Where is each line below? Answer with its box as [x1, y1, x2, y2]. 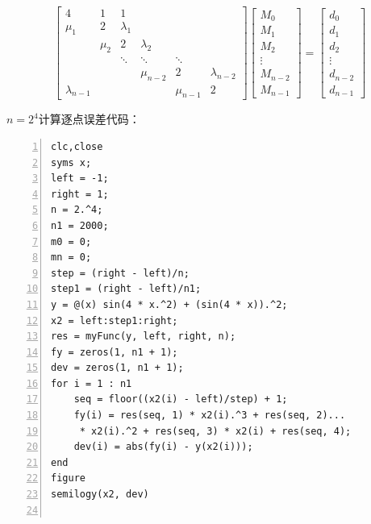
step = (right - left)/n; [51, 267, 190, 279]
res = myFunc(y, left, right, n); [51, 331, 236, 343]
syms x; [51, 156, 92, 168]
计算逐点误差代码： [38, 110, 140, 127]
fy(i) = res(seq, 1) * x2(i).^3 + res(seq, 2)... [73, 410, 346, 422]
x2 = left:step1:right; [51, 314, 178, 326]
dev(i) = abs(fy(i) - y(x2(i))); [73, 441, 253, 453]
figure [51, 472, 85, 484]
